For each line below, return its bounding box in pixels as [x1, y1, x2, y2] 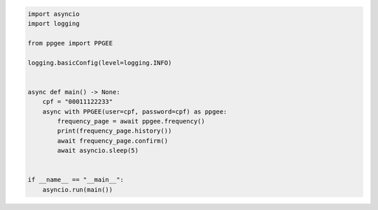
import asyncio [27, 10, 80, 17]
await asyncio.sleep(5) [57, 147, 139, 155]
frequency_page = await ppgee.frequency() [57, 117, 206, 125]
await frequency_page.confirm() [57, 137, 168, 144]
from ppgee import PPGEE [27, 39, 113, 47]
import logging [27, 20, 80, 27]
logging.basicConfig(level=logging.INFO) [27, 59, 172, 66]
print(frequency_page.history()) [57, 127, 172, 135]
